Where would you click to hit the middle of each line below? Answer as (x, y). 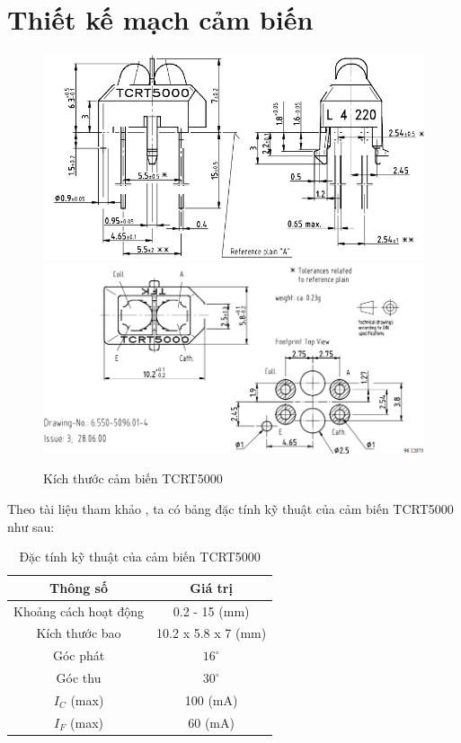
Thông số (79, 587)
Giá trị (211, 587)
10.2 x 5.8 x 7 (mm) (212, 633)
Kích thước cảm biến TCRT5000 (133, 478)
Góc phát (79, 655)
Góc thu (79, 678)
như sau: (31, 526)
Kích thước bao (79, 633)
